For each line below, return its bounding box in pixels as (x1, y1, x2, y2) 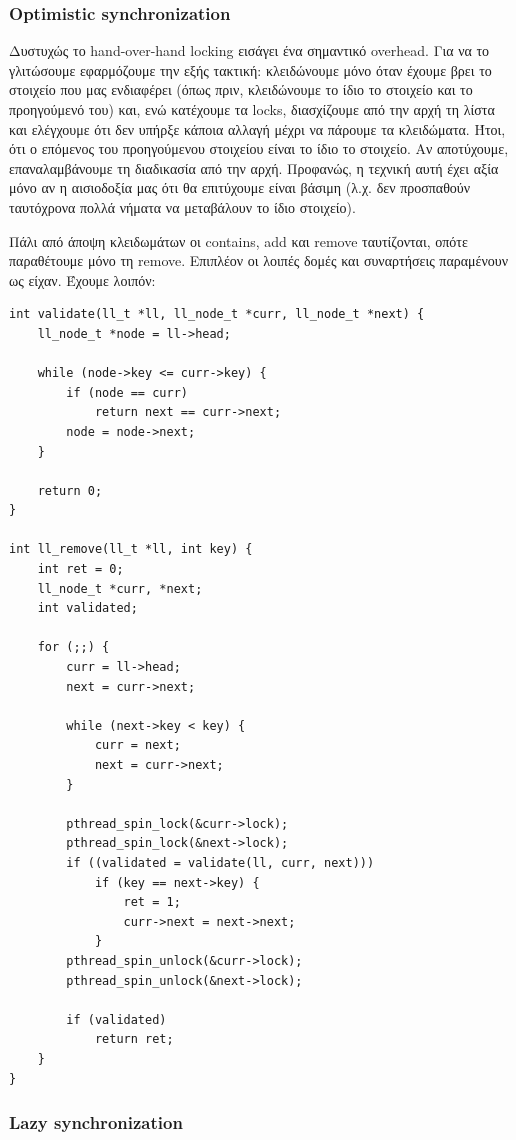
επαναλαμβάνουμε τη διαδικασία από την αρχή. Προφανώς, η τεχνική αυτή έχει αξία (9, 157, 499, 178)
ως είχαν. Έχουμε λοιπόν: (9, 269, 156, 290)
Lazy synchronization (9, 1110, 183, 1135)
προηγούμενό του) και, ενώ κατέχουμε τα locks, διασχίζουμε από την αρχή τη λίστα (9, 99, 495, 119)
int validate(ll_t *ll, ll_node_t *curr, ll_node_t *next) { (9, 307, 425, 322)
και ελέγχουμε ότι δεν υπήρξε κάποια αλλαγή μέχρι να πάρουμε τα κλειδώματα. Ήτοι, (9, 118, 506, 139)
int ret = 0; (37, 562, 124, 577)
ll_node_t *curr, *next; (37, 581, 203, 596)
